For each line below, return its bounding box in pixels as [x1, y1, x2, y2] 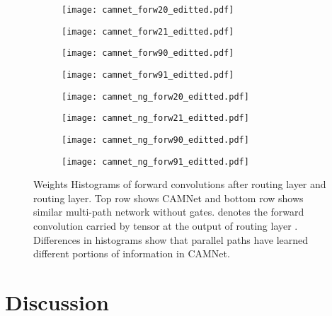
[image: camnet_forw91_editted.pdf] [62, 69, 234, 80]
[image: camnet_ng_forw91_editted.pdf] [62, 156, 249, 167]
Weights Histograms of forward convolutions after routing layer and [33, 177, 326, 192]
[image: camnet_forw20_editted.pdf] [62, 5, 234, 15]
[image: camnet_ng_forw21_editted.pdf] [62, 113, 249, 124]
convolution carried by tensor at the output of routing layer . [33, 218, 298, 233]
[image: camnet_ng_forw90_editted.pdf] [62, 134, 249, 145]
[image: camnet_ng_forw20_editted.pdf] [62, 91, 249, 102]
